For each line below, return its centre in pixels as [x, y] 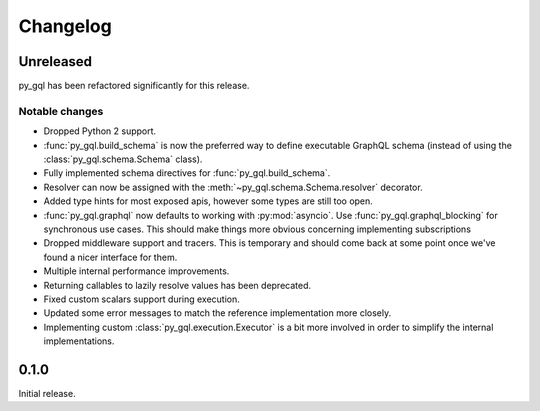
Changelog [65, 26]
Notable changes [61, 111]
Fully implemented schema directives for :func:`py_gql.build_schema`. [187, 173]
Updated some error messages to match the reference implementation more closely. [217, 313]
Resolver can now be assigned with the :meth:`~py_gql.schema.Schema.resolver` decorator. [233, 187]
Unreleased [55, 61]
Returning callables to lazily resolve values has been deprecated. [177, 285]
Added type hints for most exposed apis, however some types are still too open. [208, 201]
